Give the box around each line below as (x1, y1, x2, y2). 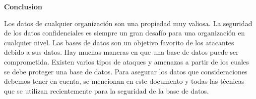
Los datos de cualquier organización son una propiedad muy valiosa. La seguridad (4, 18, 253, 28)
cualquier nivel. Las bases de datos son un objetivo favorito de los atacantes (4, 37, 234, 47)
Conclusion (4, 1, 43, 11)
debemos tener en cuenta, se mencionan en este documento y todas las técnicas (4, 76, 245, 86)
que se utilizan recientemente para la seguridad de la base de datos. (4, 85, 209, 96)
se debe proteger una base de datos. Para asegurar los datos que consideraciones (4, 66, 248, 76)
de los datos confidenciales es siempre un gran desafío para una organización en (4, 28, 245, 38)
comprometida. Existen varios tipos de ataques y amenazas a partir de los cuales (4, 56, 249, 66)
